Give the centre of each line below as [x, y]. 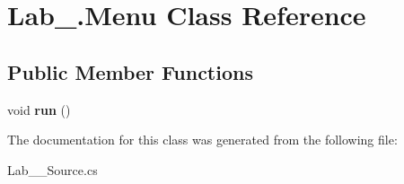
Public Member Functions [130, 71]
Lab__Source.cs [53, 169]
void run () [39, 109]
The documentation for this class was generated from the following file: [202, 140]
